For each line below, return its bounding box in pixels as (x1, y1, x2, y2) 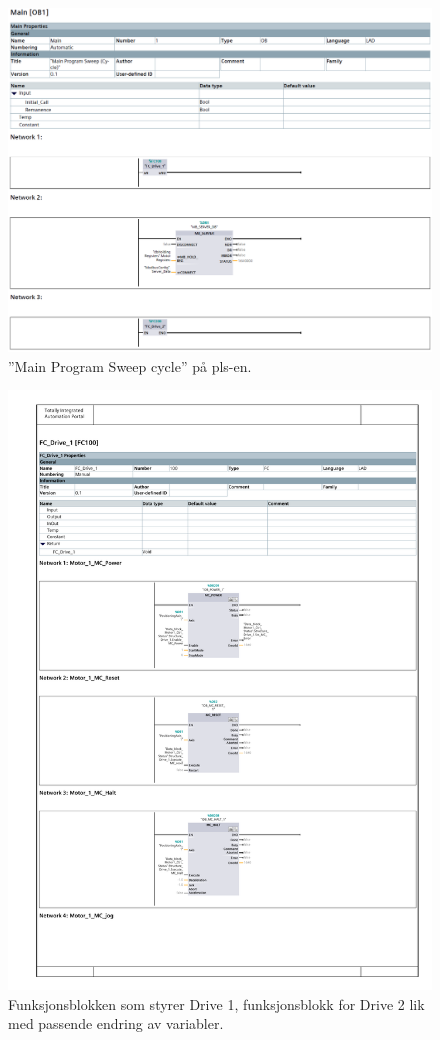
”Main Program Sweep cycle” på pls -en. (8, 355, 252, 376)
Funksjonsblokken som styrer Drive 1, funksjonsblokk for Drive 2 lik (8, 993, 425, 1014)
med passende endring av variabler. (8, 1013, 224, 1034)
